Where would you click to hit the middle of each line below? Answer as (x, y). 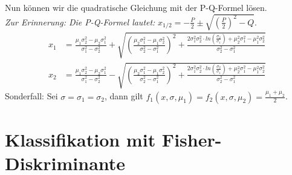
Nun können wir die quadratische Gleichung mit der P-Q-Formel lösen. (136, 7)
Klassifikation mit (80, 139)
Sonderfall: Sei (31, 96)
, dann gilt (124, 96)
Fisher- (192, 139)
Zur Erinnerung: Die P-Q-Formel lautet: (80, 21)
